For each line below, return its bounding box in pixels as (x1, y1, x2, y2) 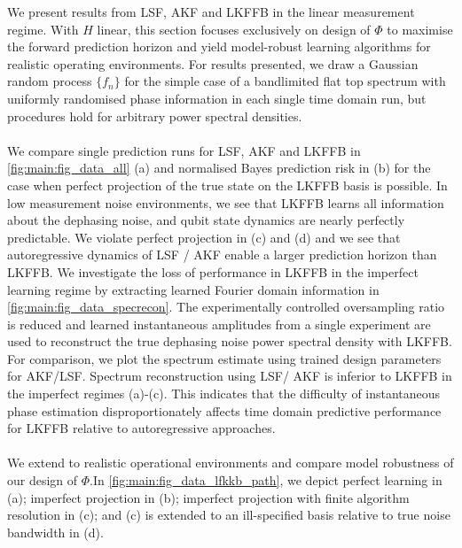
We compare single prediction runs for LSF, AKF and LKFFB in (7, 141, 361, 159)
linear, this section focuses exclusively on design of (97, 19, 371, 38)
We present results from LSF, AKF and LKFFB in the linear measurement (7, 3, 415, 20)
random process (7, 72, 92, 90)
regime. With (7, 19, 79, 38)
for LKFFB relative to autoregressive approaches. (7, 419, 276, 437)
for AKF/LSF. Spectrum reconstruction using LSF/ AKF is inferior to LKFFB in (7, 367, 452, 385)
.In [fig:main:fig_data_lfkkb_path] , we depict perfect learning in (90, 471, 442, 490)
